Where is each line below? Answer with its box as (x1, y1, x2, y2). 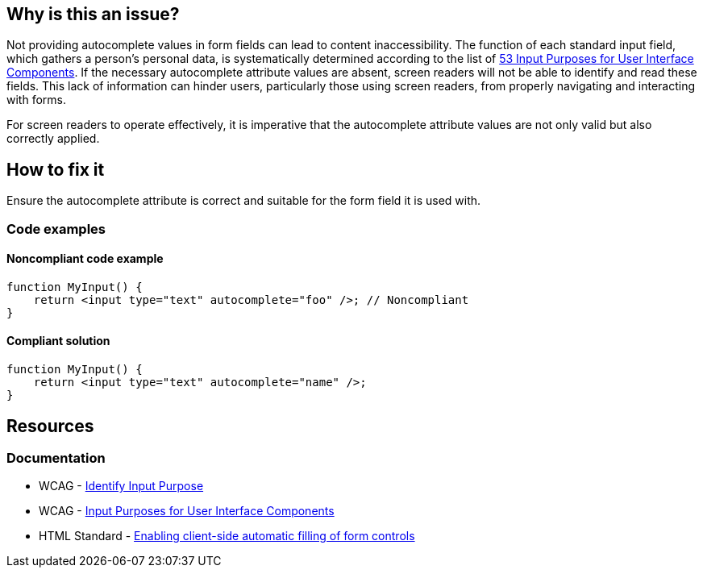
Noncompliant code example (6, 252, 164, 266)
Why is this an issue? (6, 4, 180, 24)
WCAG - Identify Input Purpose (39, 479, 204, 493)
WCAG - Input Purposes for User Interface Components (39, 504, 335, 518)
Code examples (6, 220, 106, 237)
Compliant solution (6, 334, 110, 348)
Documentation (6, 449, 106, 466)
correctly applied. (6, 131, 100, 146)
